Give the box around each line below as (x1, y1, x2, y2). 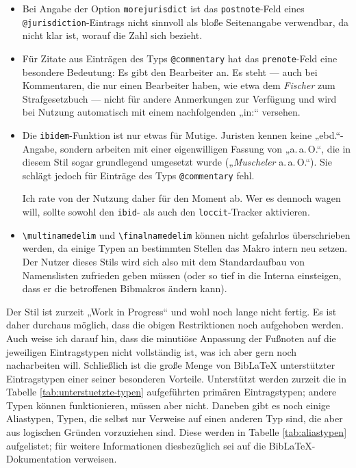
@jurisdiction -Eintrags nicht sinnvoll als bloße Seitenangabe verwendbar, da (22, 14, 349, 29)
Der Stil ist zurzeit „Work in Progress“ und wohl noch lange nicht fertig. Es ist (6, 304, 337, 318)
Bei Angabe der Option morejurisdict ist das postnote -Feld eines (22, 1, 305, 15)
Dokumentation (6, 452, 71, 466)
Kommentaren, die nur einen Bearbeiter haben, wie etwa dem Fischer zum (22, 78, 335, 92)
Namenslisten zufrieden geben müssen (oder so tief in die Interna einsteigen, (22, 268, 342, 282)
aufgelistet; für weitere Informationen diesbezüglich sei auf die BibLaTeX (6, 438, 312, 452)
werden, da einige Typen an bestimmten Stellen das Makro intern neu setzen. (22, 241, 348, 255)
